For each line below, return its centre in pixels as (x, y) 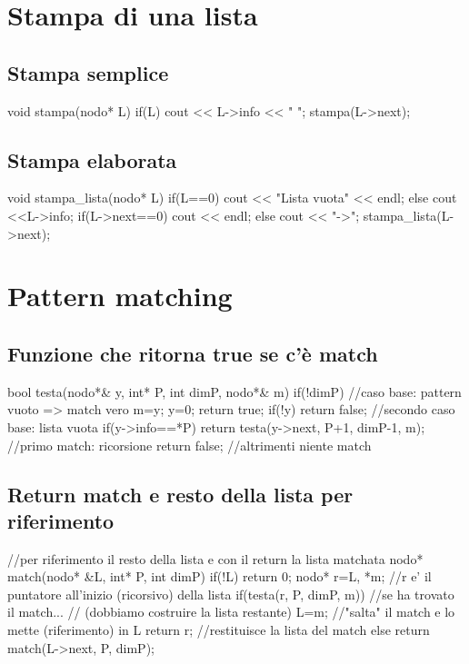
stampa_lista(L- (409, 215)
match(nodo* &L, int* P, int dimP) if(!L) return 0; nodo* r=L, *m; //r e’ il (220, 576)
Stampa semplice (88, 72)
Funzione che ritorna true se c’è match (193, 353)
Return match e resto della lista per (180, 494)
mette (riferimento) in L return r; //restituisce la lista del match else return (219, 630)
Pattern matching (120, 296)
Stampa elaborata (92, 159)
